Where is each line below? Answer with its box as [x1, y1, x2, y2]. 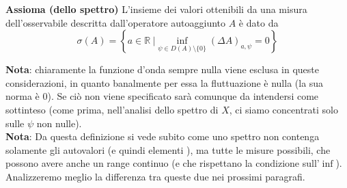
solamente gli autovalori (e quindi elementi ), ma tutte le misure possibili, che [5, 142, 331, 157]
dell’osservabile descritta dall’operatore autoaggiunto [5, 15, 226, 29]
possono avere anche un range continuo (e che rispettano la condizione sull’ [5, 156, 320, 170]
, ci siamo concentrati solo [229, 102, 338, 116]
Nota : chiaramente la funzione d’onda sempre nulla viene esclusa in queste [5, 62, 319, 77]
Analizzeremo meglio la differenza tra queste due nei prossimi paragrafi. [5, 169, 305, 183]
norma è [5, 89, 40, 103]
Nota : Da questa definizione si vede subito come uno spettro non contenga [5, 129, 320, 144]
